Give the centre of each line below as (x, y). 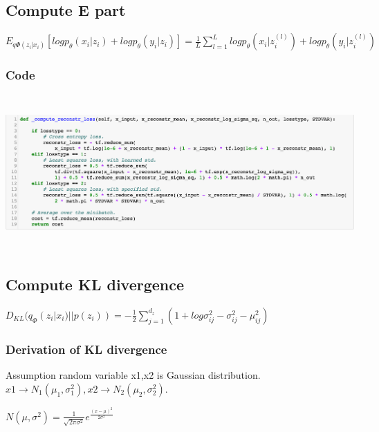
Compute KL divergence (95, 284)
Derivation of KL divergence (86, 349)
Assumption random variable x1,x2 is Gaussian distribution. (133, 375)
